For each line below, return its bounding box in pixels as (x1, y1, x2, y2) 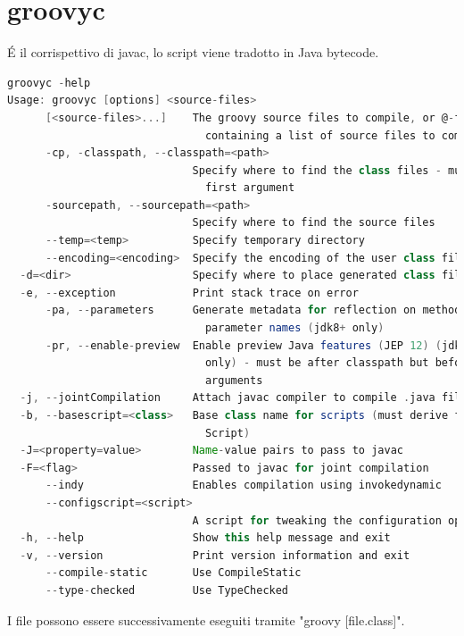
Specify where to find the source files (192, 216, 435, 230)
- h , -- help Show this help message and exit (20, 531, 391, 545)
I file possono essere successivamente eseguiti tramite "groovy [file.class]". (7, 610, 405, 629)
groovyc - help (7, 76, 91, 89)
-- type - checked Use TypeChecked (45, 583, 289, 597)
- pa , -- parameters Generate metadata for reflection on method (45, 304, 461, 317)
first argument (204, 181, 295, 195)
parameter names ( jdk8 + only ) (204, 322, 385, 335)
